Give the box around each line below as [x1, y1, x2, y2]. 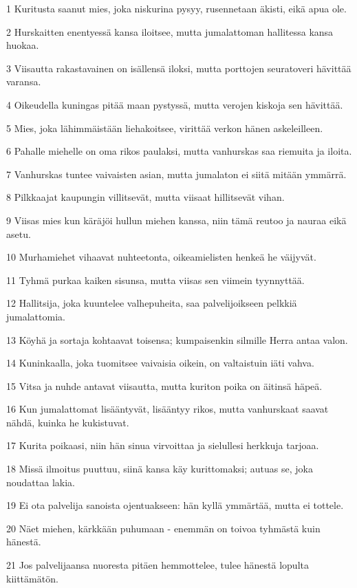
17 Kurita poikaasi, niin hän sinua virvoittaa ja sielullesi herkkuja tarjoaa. [6, 438, 319, 453]
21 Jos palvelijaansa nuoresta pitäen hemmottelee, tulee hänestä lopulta [6, 558, 309, 572]
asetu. [6, 226, 31, 241]
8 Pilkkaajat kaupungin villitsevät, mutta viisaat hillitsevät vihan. [6, 190, 285, 204]
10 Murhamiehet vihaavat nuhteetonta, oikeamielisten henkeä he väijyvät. [6, 250, 316, 264]
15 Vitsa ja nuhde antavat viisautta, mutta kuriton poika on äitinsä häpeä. [6, 378, 323, 393]
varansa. [6, 74, 41, 89]
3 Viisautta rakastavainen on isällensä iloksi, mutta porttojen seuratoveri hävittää [6, 61, 351, 75]
